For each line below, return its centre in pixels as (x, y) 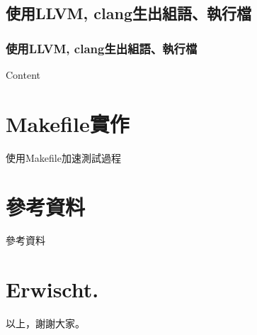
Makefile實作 (68, 123)
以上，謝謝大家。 (45, 323)
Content (23, 75)
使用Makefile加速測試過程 (63, 157)
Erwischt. (52, 289)
